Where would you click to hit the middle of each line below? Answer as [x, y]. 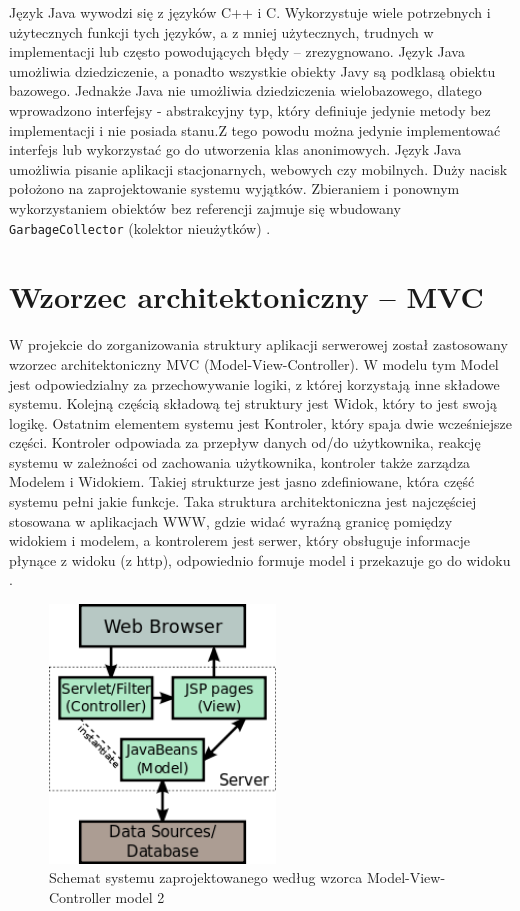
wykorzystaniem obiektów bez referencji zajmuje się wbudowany [205, 207]
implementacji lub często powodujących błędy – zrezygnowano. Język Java [237, 51]
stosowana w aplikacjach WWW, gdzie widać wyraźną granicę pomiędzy [231, 520]
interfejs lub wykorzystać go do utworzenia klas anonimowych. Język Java [235, 149]
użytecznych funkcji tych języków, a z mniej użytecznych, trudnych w [221, 31]
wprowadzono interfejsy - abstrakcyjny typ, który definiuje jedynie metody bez [250, 109]
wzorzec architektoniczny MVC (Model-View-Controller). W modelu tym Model [254, 363]
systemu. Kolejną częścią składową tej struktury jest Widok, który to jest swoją [253, 403]
